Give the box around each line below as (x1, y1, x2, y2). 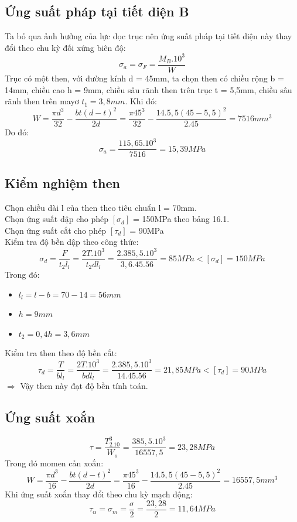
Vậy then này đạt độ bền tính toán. (20, 380, 148, 392)
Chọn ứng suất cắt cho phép (5, 224, 107, 236)
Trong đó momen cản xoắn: (5, 456, 104, 469)
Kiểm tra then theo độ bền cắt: (5, 347, 117, 359)
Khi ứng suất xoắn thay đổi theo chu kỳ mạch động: (5, 488, 193, 500)
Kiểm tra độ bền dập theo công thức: (5, 236, 139, 248)
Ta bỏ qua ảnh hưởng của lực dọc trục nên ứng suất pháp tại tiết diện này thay (5, 30, 292, 42)
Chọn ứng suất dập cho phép (5, 213, 109, 225)
